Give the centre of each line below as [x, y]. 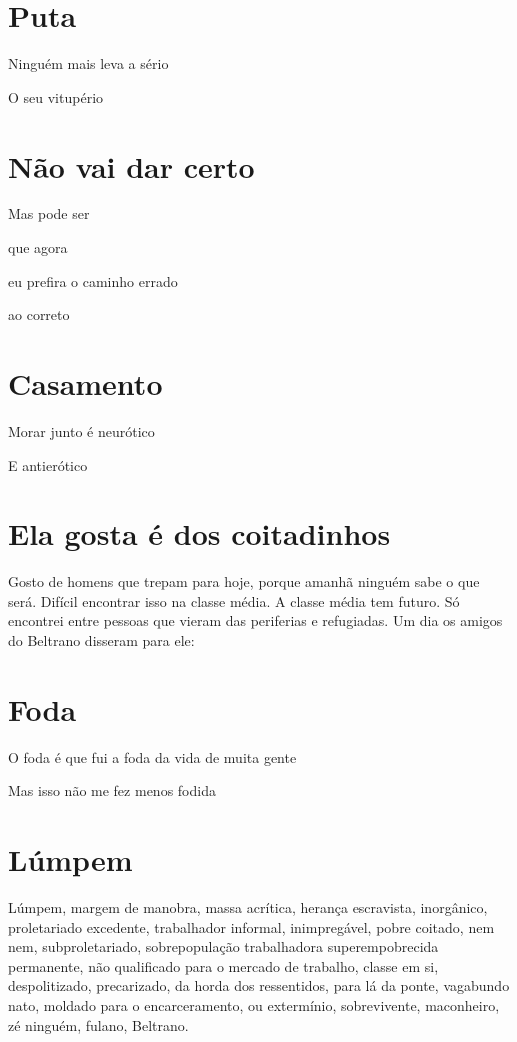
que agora [38, 247]
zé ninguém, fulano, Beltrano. [98, 1024]
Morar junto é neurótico [81, 430]
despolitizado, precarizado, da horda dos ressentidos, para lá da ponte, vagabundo [259, 985]
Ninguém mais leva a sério [88, 63]
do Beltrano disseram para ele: [101, 640]
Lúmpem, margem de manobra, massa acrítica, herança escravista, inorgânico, [248, 907]
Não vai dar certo [131, 165]
